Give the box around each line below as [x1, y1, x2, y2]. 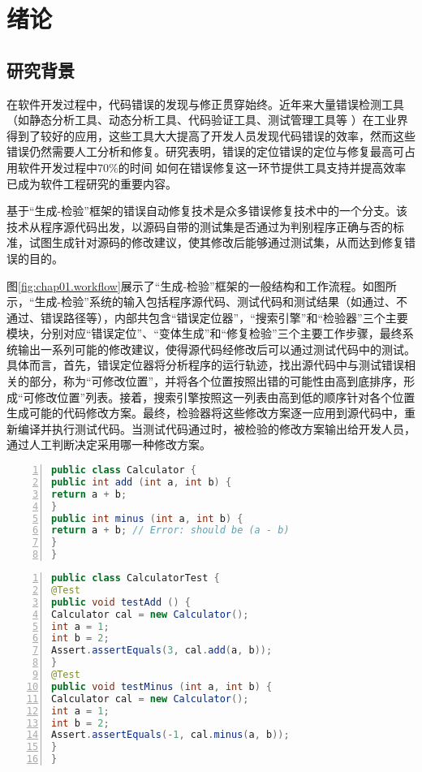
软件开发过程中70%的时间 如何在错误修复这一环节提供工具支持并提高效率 [17, 158, 407, 175]
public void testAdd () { [51, 596, 191, 608]
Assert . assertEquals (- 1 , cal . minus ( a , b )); [51, 729, 290, 741]
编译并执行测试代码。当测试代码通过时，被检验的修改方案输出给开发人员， [17, 420, 416, 437]
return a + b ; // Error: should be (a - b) [51, 524, 290, 537]
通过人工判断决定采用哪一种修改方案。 [6, 436, 211, 453]
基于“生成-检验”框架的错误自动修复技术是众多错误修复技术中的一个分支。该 [6, 202, 407, 219]
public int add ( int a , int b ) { [51, 476, 232, 488]
